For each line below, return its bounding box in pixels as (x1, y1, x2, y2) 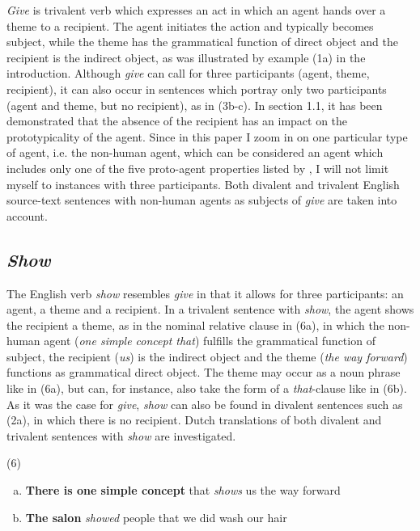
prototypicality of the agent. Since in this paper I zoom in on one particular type (6, 128, 408, 145)
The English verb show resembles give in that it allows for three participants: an (6, 284, 404, 301)
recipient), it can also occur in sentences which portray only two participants (6, 80, 387, 97)
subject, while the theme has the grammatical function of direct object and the (6, 33, 399, 50)
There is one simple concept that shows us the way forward (25, 482, 341, 499)
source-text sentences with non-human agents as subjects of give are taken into (6, 192, 397, 209)
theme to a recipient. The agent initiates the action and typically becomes (6, 17, 374, 34)
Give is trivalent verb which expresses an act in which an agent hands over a (6, 2, 386, 18)
